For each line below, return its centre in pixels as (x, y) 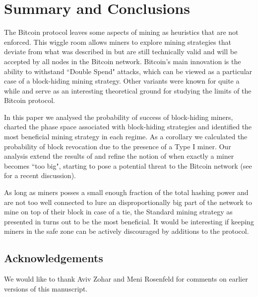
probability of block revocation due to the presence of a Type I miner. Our (118, 146)
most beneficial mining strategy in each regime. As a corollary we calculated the (126, 137)
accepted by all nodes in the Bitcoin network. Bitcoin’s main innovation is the (123, 61)
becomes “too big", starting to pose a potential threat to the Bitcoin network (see (128, 165)
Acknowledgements (54, 258)
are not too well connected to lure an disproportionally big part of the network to (128, 202)
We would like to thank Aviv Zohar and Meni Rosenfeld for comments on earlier (126, 279)
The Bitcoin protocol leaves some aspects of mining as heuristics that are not (121, 32)
